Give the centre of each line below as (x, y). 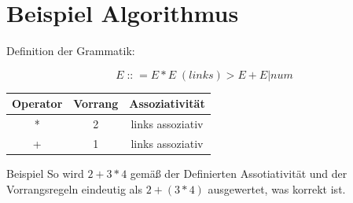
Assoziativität (167, 103)
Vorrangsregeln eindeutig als (74, 188)
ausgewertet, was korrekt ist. (277, 188)
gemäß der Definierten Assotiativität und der (239, 173)
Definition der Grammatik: (71, 51)
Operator (37, 103)
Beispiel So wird (45, 173)
